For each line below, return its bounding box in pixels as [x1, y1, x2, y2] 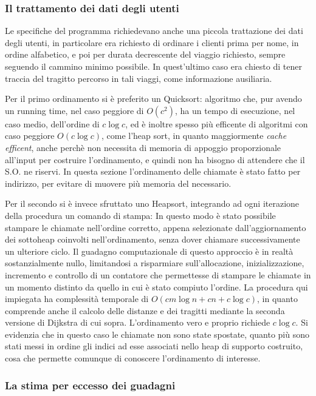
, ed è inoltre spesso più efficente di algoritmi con [125, 117, 308, 130]
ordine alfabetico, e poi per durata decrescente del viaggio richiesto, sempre [5, 48, 286, 61]
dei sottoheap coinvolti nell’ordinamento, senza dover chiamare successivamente [5, 233, 300, 246]
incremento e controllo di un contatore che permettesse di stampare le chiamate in [5, 268, 311, 281]
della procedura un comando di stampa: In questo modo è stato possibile [5, 209, 276, 221]
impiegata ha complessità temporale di [5, 292, 149, 305]
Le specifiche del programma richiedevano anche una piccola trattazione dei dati [5, 24, 303, 37]
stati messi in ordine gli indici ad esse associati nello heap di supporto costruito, [5, 340, 303, 352]
